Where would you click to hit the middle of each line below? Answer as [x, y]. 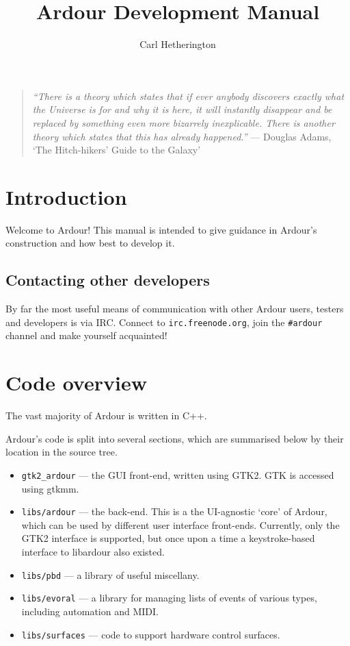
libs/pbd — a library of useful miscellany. [110, 574]
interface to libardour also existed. [93, 552]
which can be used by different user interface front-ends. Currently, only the [180, 524]
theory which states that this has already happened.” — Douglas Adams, [182, 136]
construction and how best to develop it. [90, 243]
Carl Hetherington [178, 44]
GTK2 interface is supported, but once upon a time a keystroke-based [168, 538]
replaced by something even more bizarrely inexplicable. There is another [184, 122]
